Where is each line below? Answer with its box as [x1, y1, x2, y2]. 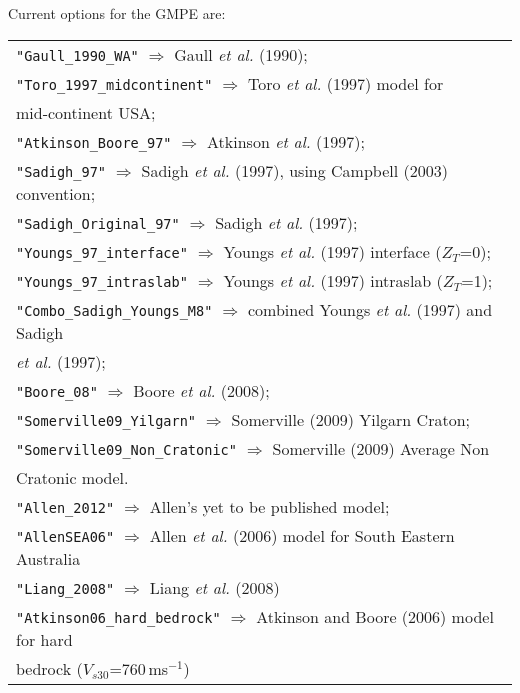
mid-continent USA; [16, 100, 156, 124]
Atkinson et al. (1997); [207, 129, 365, 153]
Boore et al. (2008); [133, 378, 270, 402]
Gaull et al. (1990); [174, 42, 308, 66]
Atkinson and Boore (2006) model [256, 604, 494, 628]
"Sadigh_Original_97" [16, 215, 180, 232]
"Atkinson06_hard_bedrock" [16, 609, 221, 626]
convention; [16, 181, 96, 205]
